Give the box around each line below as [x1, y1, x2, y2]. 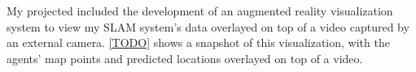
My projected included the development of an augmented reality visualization [7, 2, 393, 19]
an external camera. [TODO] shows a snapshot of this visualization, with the [7, 34, 390, 51]
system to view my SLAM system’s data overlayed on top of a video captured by [7, 18, 409, 35]
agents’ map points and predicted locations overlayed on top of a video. [7, 49, 363, 66]
